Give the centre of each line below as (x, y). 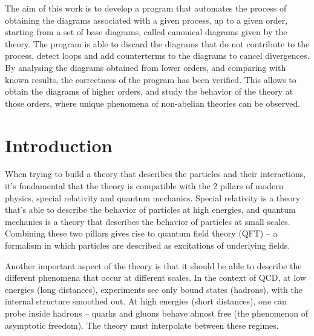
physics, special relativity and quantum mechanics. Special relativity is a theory (153, 197)
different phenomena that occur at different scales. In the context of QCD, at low (155, 277)
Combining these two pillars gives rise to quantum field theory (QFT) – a (141, 233)
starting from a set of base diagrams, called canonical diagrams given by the (146, 32)
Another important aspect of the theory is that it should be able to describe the (153, 265)
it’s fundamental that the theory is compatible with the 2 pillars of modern (144, 186)
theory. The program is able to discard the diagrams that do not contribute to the (157, 43)
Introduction (59, 145)
